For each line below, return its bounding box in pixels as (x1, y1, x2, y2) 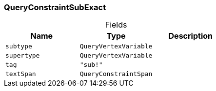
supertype (5, 52, 40, 60)
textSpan (5, 70, 36, 78)
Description (168, 31, 213, 41)
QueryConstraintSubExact (4, 2, 106, 12)
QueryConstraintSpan (79, 70, 153, 78)
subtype (5, 43, 32, 50)
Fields (105, 20, 127, 30)
